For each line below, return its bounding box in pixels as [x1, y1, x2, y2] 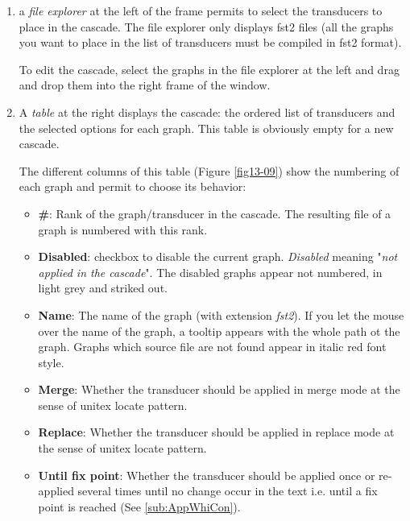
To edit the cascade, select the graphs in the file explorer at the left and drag [19, 60, 400, 77]
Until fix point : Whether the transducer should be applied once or [38, 466, 375, 483]
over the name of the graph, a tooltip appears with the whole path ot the [38, 322, 400, 339]
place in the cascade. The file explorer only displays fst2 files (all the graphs [19, 18, 394, 35]
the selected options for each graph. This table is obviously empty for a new [19, 119, 394, 136]
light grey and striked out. [38, 279, 168, 296]
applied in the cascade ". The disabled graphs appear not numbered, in [38, 263, 383, 280]
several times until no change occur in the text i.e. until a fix [77, 482, 378, 499]
